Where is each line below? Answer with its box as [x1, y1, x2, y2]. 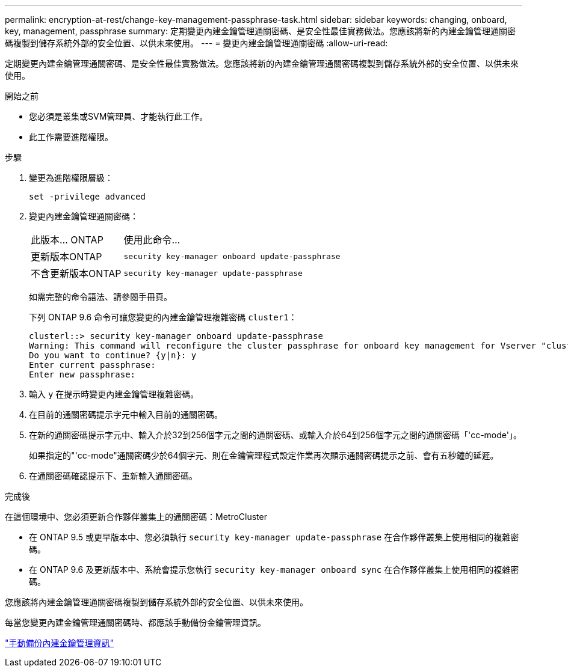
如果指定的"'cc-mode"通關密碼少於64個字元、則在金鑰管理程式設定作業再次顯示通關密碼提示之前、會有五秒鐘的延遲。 [29, 450, 499, 460]
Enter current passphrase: [29, 360, 156, 370]
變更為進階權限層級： [29, 173, 113, 183]
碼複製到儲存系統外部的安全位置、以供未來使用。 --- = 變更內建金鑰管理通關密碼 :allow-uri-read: [5, 38, 388, 48]
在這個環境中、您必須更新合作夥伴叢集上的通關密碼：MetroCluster [5, 512, 267, 522]
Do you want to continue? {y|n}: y [29, 350, 197, 360]
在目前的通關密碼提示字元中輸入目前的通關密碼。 [29, 409, 223, 420]
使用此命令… [123, 234, 181, 246]
